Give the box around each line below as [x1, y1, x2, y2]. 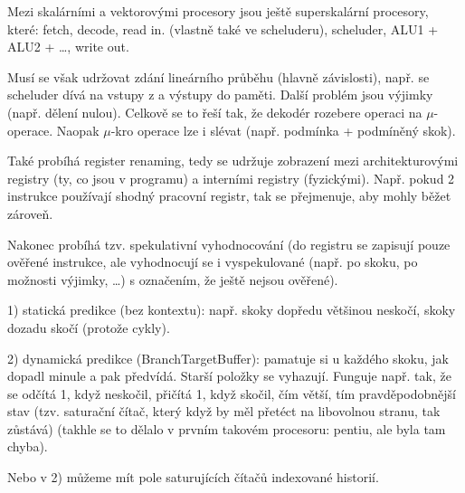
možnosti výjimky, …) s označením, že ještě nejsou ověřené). [7, 270, 338, 289]
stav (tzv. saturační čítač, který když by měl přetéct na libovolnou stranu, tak [7, 402, 441, 421]
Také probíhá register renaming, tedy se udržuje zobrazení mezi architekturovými [7, 151, 459, 170]
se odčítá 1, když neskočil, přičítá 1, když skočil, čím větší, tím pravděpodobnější [7, 384, 456, 403]
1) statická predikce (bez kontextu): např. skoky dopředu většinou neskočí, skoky [7, 300, 456, 319]
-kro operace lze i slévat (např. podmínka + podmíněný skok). [110, 120, 456, 139]
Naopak [56, 120, 100, 139]
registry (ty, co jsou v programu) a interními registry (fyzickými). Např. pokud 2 [7, 168, 455, 187]
